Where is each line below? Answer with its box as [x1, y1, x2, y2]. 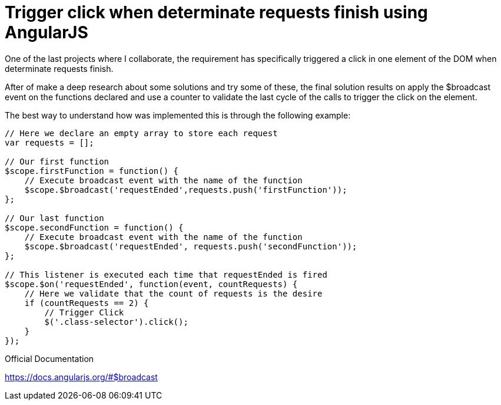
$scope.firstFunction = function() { [5, 166, 179, 176]
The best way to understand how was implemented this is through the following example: [5, 110, 351, 120]
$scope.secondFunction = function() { [5, 222, 184, 232]
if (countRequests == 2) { [24, 298, 149, 308]
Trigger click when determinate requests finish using [5, 2, 428, 22]
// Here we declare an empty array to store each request [5, 128, 278, 138]
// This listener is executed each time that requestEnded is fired [5, 269, 327, 279]
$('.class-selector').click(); [44, 317, 188, 327]
